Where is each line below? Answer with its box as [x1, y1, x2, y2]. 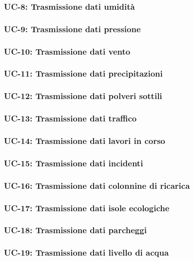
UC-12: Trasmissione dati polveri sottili [4, 90, 162, 102]
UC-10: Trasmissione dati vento [4, 45, 131, 57]
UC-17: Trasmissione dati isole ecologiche [4, 201, 170, 214]
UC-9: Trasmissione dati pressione [4, 22, 141, 35]
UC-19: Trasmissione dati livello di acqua [4, 246, 169, 259]
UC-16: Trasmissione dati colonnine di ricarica [4, 179, 190, 191]
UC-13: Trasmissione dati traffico [4, 112, 137, 124]
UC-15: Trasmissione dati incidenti [4, 157, 143, 169]
